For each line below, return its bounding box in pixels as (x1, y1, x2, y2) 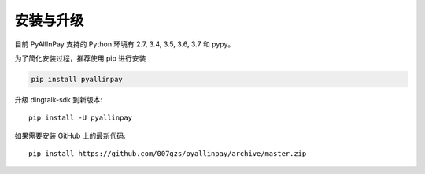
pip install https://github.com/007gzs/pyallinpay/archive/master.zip (28, 150, 307, 158)
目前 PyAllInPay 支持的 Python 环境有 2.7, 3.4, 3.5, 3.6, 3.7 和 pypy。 (14, 39, 235, 49)
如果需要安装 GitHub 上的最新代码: (14, 131, 126, 140)
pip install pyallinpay (31, 75, 124, 83)
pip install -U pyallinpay (28, 113, 133, 122)
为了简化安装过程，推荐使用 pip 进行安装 (14, 54, 146, 63)
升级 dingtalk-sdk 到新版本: (14, 94, 102, 104)
